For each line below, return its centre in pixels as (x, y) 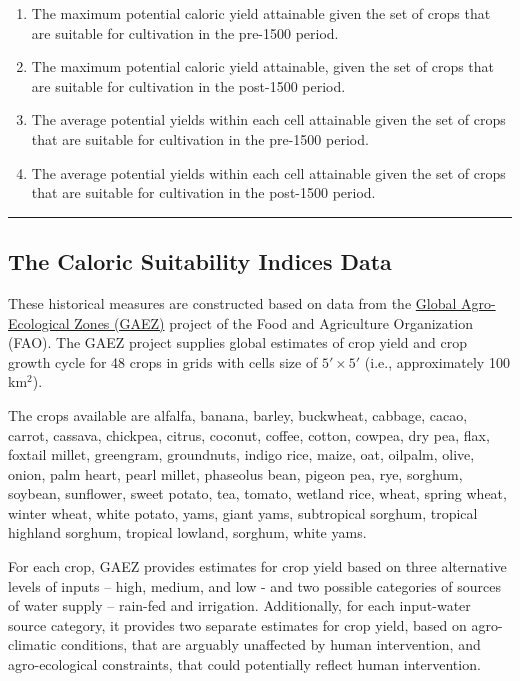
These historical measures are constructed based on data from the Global (232, 302)
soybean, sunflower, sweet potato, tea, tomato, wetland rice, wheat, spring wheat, (257, 493)
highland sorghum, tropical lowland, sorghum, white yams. (187, 532)
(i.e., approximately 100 (437, 361)
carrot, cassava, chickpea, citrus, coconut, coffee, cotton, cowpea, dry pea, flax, (249, 434)
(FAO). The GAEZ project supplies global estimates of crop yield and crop (238, 342)
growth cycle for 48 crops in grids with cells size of (163, 361)
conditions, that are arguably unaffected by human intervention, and (270, 644)
